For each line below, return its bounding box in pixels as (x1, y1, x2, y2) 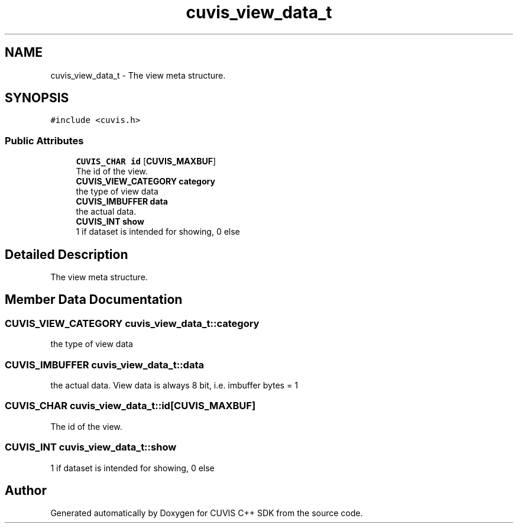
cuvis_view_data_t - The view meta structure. (50, 70, 226, 80)
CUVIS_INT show (76, 216, 144, 227)
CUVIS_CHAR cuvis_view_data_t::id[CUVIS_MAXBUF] (5, 400, 256, 412)
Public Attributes (5, 134, 84, 147)
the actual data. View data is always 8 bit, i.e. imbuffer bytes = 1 (50, 380, 298, 390)
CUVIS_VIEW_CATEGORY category (76, 176, 215, 187)
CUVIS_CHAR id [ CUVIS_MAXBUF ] (76, 156, 216, 167)
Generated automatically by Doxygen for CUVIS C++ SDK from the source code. (50, 508, 363, 519)
